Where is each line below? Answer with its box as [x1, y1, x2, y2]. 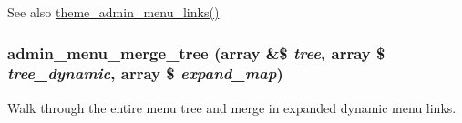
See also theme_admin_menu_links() [7, 3, 220, 21]
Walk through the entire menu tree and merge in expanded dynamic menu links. [7, 97, 457, 117]
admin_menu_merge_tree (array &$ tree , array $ [7, 41, 385, 64]
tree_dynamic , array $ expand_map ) [7, 62, 283, 85]
